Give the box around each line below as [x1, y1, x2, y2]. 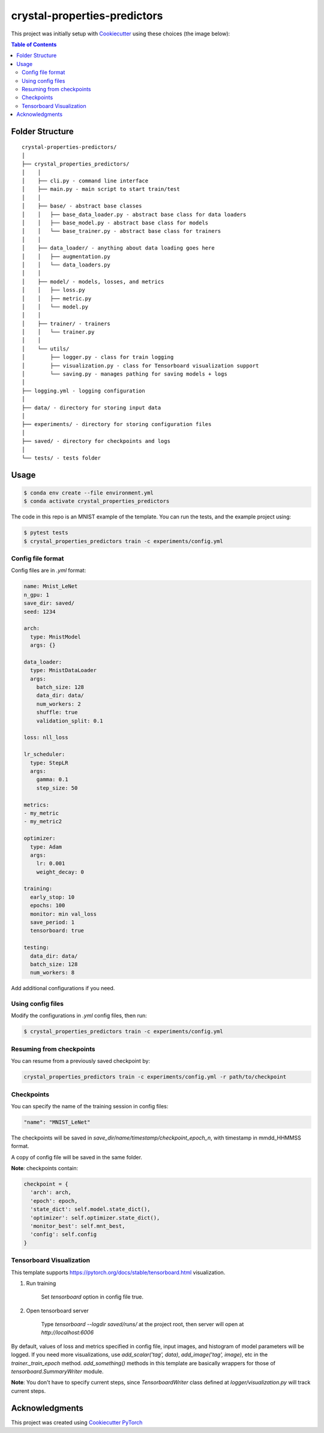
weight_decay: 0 [36, 868, 84, 876]
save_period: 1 [30, 919, 75, 926]
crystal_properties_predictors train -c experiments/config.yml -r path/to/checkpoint [23, 1074, 287, 1080]
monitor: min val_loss [30, 910, 97, 918]
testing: [23, 944, 50, 951]
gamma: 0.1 [36, 776, 68, 783]
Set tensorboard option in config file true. [41, 1293, 144, 1300]
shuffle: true [36, 709, 78, 716]
